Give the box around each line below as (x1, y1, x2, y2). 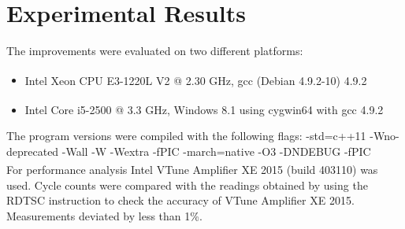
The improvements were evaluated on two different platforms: (6, 42, 303, 59)
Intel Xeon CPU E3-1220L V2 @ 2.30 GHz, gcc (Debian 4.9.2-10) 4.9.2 (24, 72, 367, 88)
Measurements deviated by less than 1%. (6, 207, 202, 223)
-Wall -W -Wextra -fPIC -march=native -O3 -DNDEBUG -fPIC (61, 142, 371, 159)
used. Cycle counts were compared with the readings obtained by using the (6, 176, 368, 193)
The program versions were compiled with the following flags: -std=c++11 (6, 127, 366, 144)
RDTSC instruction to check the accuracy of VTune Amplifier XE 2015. (6, 192, 355, 209)
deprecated (6, 142, 59, 159)
